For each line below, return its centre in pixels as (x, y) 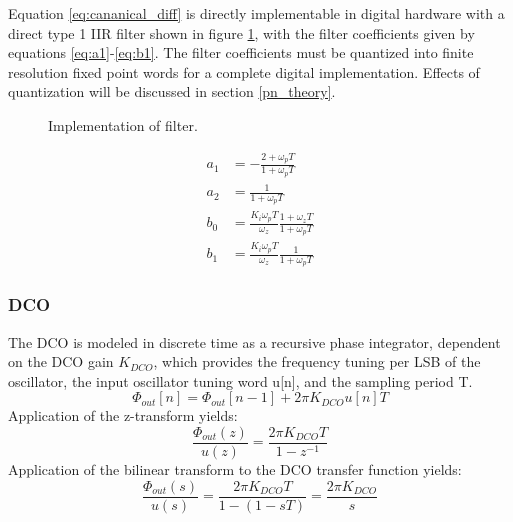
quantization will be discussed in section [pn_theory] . (172, 91)
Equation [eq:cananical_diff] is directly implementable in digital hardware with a (256, 13)
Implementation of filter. (123, 124)
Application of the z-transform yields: (123, 415)
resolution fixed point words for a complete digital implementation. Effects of (244, 71)
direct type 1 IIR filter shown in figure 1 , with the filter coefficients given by (241, 32)
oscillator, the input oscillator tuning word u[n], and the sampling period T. (240, 380)
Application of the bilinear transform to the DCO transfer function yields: (235, 468)
